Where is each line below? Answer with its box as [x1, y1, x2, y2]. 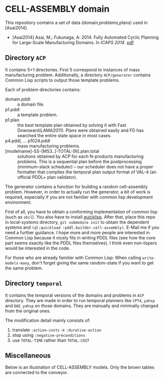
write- [142, 256, 156, 261]
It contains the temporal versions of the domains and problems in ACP [5, 292, 144, 298]
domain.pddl [5, 96, 30, 102]
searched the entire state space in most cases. [17, 132, 112, 138]
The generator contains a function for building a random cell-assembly [5, 184, 148, 190]
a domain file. [17, 101, 45, 107]
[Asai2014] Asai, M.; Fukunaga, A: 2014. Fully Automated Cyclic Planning [12, 34, 159, 40]
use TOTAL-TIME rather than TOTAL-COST [12, 337, 90, 343]
